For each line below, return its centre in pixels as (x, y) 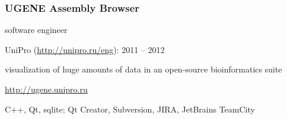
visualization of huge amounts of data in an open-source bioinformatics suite (143, 69)
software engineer (36, 30)
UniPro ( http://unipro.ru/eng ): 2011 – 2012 (85, 49)
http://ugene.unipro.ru (46, 89)
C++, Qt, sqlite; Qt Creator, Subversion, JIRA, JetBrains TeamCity (130, 109)
